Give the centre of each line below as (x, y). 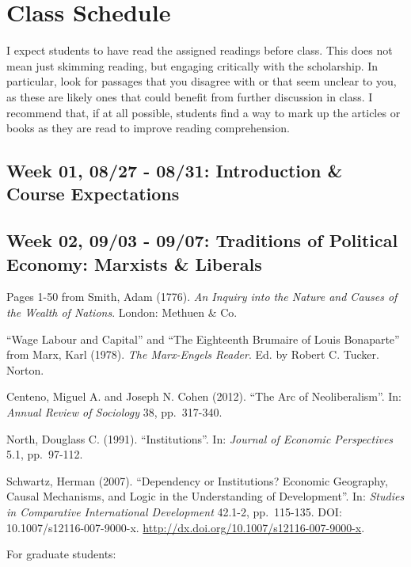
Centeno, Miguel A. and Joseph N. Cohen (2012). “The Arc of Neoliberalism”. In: (204, 396)
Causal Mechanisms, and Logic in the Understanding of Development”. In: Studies (205, 496)
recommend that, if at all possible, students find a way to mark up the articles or (204, 112)
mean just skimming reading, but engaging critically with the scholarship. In (192, 65)
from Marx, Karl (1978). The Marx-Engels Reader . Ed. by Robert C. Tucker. (193, 354)
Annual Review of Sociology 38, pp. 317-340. (114, 412)
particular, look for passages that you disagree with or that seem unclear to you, (202, 81)
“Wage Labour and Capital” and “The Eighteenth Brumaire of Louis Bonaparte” (203, 339)
